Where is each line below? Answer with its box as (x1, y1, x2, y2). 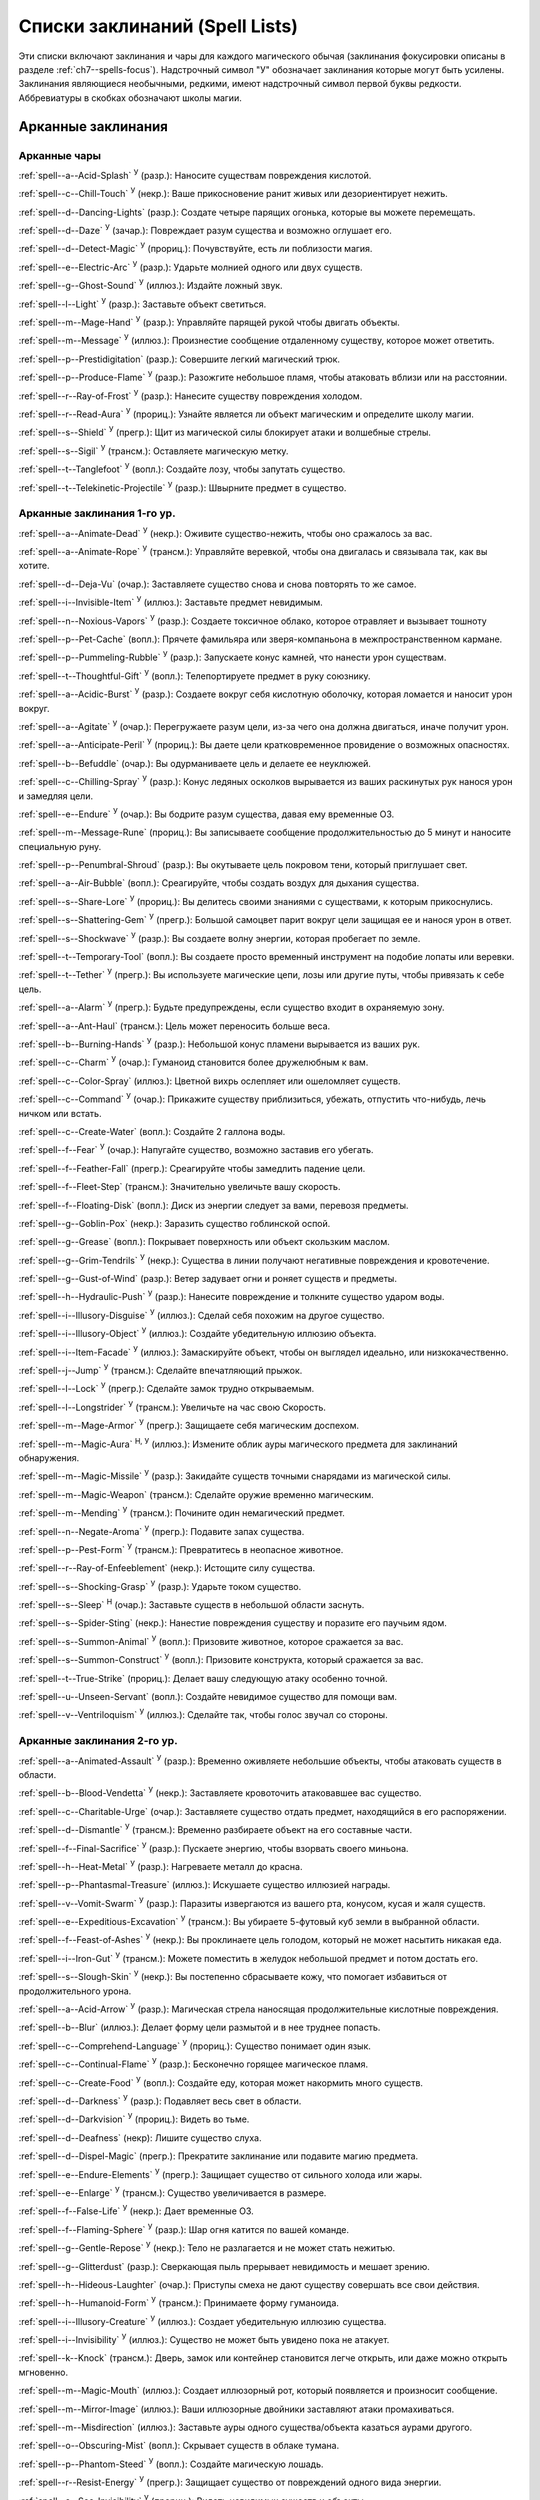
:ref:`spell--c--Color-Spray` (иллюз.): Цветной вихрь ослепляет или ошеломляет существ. (18, 1075, 401, 1087)
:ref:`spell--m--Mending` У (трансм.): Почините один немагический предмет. (18, 1505, 345, 1519)
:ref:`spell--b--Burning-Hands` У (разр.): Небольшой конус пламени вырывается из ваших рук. (18, 1036, 420, 1050)
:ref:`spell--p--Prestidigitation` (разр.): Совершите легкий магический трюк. (18, 353, 340, 365)
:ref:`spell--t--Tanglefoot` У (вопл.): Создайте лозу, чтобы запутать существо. (18, 461, 346, 475)
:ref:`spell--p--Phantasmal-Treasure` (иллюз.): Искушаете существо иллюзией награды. (18, 1879, 391, 1891)
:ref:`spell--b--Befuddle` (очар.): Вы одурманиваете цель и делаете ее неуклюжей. (18, 757, 372, 769)
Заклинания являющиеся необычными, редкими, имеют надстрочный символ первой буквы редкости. (18, 78, 462, 90)
